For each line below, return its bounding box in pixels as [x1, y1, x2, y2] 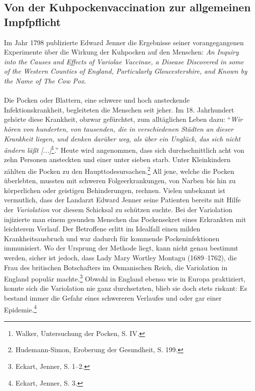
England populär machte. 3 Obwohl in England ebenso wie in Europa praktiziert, [4, 272, 246, 283]
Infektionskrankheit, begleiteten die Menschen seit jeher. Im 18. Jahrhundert [4, 104, 234, 114]
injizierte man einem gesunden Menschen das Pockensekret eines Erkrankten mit [4, 214, 246, 224]
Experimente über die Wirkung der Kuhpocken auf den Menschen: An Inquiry [4, 47, 239, 57]
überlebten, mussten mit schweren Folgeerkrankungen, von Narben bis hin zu [4, 175, 236, 186]
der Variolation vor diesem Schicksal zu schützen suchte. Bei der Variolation [4, 204, 232, 214]
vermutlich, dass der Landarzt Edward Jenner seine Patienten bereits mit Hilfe [4, 195, 241, 205]
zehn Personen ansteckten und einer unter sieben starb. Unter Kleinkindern [4, 154, 230, 165]
